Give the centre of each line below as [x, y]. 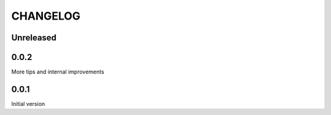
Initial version [28, 103]
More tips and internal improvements [58, 72]
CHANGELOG [46, 16]
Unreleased [34, 38]
